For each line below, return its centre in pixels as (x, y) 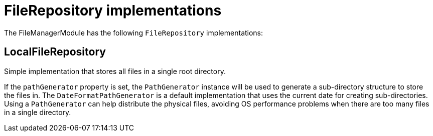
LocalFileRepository (55, 52)
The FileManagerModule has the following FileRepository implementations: (134, 32)
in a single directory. (38, 112)
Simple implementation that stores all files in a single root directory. (115, 71)
